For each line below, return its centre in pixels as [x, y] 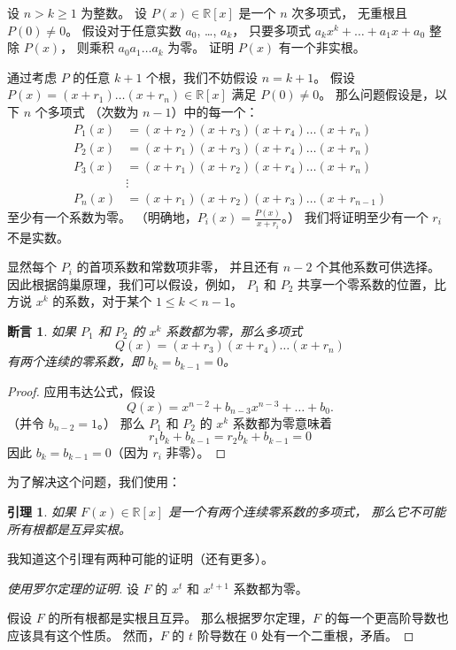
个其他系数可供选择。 [379, 267]
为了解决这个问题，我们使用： [94, 482]
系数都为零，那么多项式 [234, 330]
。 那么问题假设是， [377, 94]
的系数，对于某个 [102, 301]
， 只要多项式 [272, 30]
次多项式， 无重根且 [349, 12]
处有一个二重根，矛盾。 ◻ [338, 635]
